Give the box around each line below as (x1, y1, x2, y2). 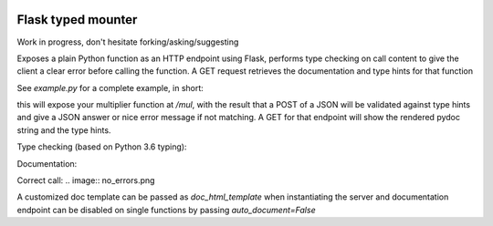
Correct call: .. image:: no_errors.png (16, 175, 155, 186)
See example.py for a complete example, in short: (16, 82, 205, 93)
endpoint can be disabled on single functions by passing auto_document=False (16, 204, 316, 215)
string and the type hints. (16, 124, 111, 136)
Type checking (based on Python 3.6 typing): (16, 141, 187, 152)
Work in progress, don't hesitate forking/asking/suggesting (16, 36, 239, 47)
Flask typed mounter (16, 12, 138, 27)
